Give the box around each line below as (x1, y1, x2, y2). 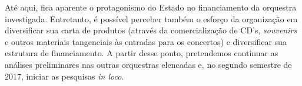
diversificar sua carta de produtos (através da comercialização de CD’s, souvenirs (5, 24, 297, 36)
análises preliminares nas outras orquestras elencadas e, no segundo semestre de (5, 58, 292, 70)
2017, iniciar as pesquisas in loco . (5, 70, 124, 82)
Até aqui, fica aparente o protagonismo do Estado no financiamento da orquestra (5, 1, 297, 13)
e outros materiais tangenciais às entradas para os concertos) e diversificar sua (5, 35, 287, 47)
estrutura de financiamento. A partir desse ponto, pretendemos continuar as (5, 47, 278, 59)
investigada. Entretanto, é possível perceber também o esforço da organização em (5, 12, 298, 25)
